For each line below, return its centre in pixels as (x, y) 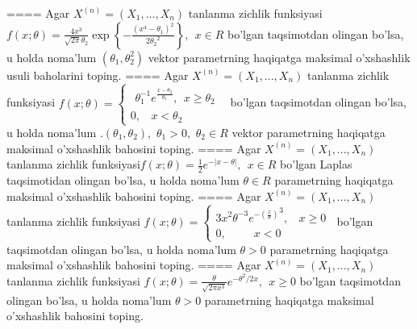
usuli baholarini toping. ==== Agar (98, 75)
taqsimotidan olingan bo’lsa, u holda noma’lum (123, 180)
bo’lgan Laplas (316, 164)
